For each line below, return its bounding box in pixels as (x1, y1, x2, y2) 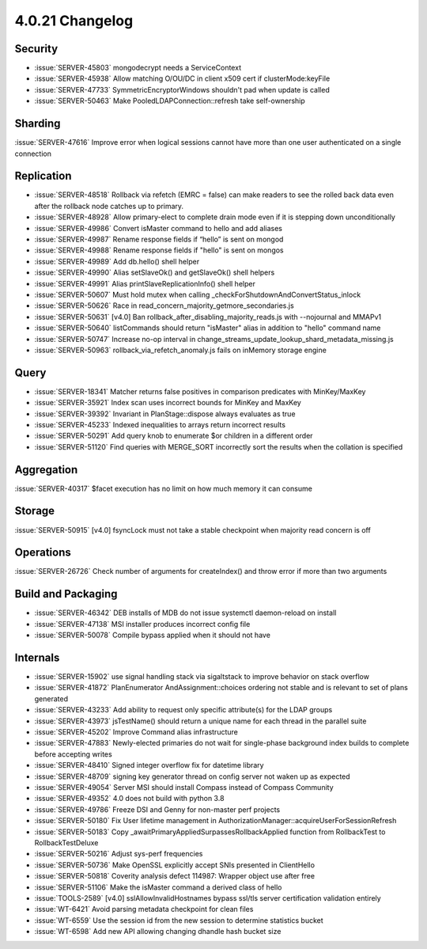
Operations (14, 546, 71, 560)
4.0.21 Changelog (14, 12, 134, 29)
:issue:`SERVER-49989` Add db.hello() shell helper (34, 256, 200, 266)
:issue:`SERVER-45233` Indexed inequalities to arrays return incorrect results (34, 419, 286, 429)
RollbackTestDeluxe (34, 837, 99, 847)
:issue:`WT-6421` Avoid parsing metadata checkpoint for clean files (34, 905, 254, 914)
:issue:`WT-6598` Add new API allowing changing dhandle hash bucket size (34, 927, 282, 936)
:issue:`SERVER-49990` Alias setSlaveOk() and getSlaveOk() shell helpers (34, 268, 275, 277)
